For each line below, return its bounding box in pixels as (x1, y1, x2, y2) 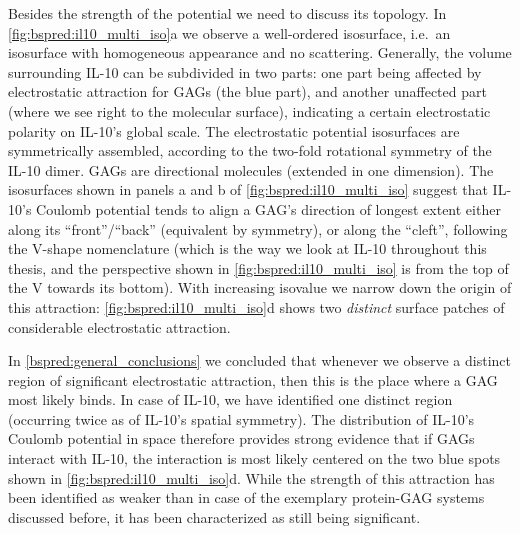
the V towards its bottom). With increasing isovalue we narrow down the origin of (8, 277, 512, 298)
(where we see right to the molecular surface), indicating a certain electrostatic (8, 100, 491, 121)
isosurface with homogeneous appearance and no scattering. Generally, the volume (8, 42, 512, 63)
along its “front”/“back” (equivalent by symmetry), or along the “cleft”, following (8, 218, 508, 239)
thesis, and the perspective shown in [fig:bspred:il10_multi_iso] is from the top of (8, 257, 509, 278)
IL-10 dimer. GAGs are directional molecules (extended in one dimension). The (8, 159, 494, 180)
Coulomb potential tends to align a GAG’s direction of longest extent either (36, 198, 501, 219)
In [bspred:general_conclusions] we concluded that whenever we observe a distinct (8, 350, 511, 371)
